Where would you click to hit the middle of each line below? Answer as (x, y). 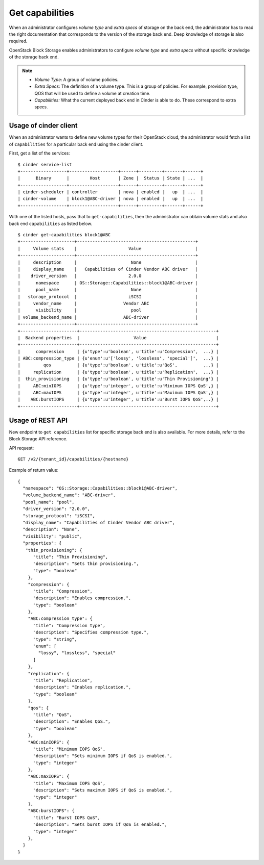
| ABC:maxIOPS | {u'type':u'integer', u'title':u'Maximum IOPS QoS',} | (118, 393)
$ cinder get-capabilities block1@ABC (64, 235)
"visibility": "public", (53, 536)
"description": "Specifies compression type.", (91, 632)
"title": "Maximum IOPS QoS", (69, 783)
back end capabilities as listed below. (51, 224)
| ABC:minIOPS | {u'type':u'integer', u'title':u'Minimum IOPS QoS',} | (118, 386)
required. (18, 41)
